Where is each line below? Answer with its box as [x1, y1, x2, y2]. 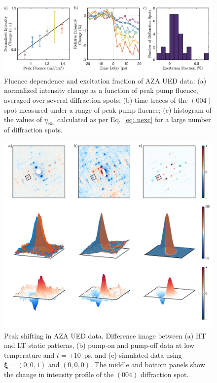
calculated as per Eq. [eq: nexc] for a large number [57, 114, 211, 125]
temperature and [4, 349, 55, 360]
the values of [4, 114, 42, 125]
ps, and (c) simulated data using [84, 349, 182, 360]
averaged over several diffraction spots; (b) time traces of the [4, 94, 188, 105]
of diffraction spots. [4, 124, 63, 134]
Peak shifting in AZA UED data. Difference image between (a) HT [4, 330, 206, 340]
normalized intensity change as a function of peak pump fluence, [4, 85, 198, 95]
